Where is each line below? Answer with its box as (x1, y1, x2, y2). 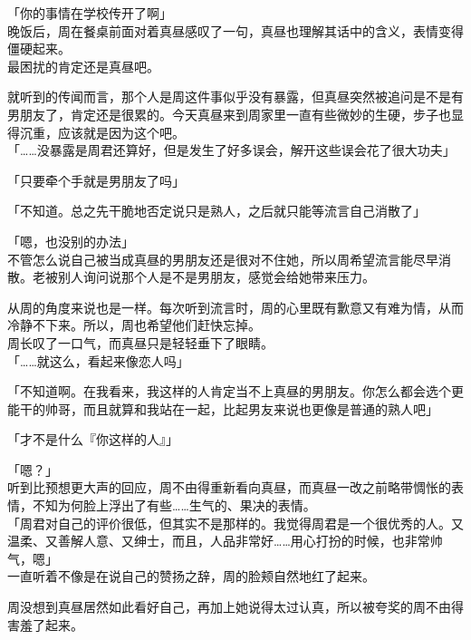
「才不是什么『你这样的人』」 (7, 430, 178, 449)
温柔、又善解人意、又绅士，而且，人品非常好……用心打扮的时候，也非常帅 (7, 531, 443, 550)
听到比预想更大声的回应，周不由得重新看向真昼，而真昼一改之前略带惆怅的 (7, 478, 451, 497)
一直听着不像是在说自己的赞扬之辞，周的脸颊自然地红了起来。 (7, 567, 375, 586)
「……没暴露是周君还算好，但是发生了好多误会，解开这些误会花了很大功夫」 (7, 141, 456, 160)
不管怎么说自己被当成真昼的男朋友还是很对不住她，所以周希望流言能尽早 (7, 249, 438, 268)
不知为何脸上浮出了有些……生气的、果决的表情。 (32, 496, 316, 515)
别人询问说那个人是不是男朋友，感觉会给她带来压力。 (57, 267, 375, 286)
